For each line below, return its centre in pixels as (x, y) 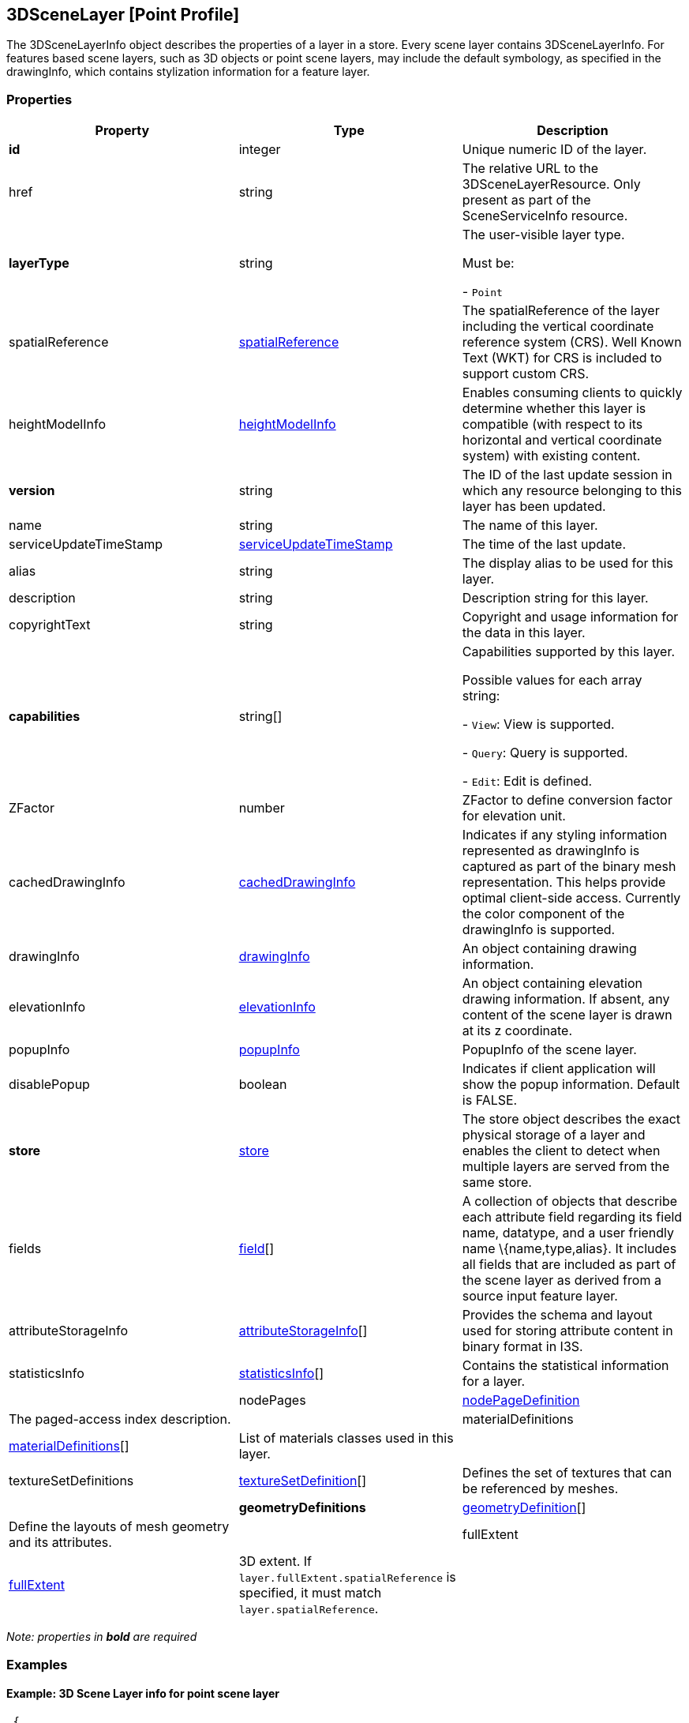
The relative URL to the (530, 169)
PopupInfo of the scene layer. (549, 1050)
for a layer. (494, 1381)
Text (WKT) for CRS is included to (562, 358)
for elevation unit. (514, 816)
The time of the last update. (544, 544)
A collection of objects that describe (570, 1201)
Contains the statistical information (565, 1366)
